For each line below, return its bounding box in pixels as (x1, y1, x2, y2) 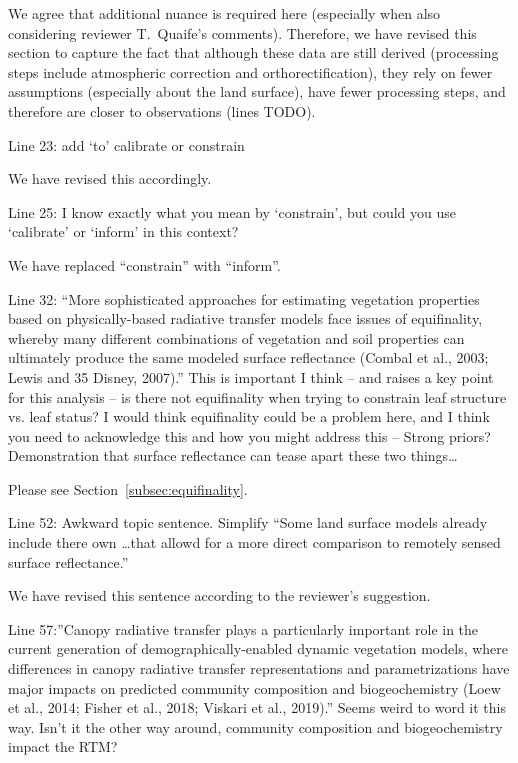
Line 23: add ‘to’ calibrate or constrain (8, 134, 245, 155)
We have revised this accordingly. (8, 168, 212, 189)
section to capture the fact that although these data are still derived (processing (8, 42, 499, 63)
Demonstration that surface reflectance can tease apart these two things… (8, 445, 458, 466)
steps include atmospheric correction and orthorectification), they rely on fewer (8, 61, 493, 82)
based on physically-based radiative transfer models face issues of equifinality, (8, 308, 483, 329)
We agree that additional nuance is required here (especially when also (8, 3, 441, 23)
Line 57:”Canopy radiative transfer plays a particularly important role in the (8, 618, 479, 639)
